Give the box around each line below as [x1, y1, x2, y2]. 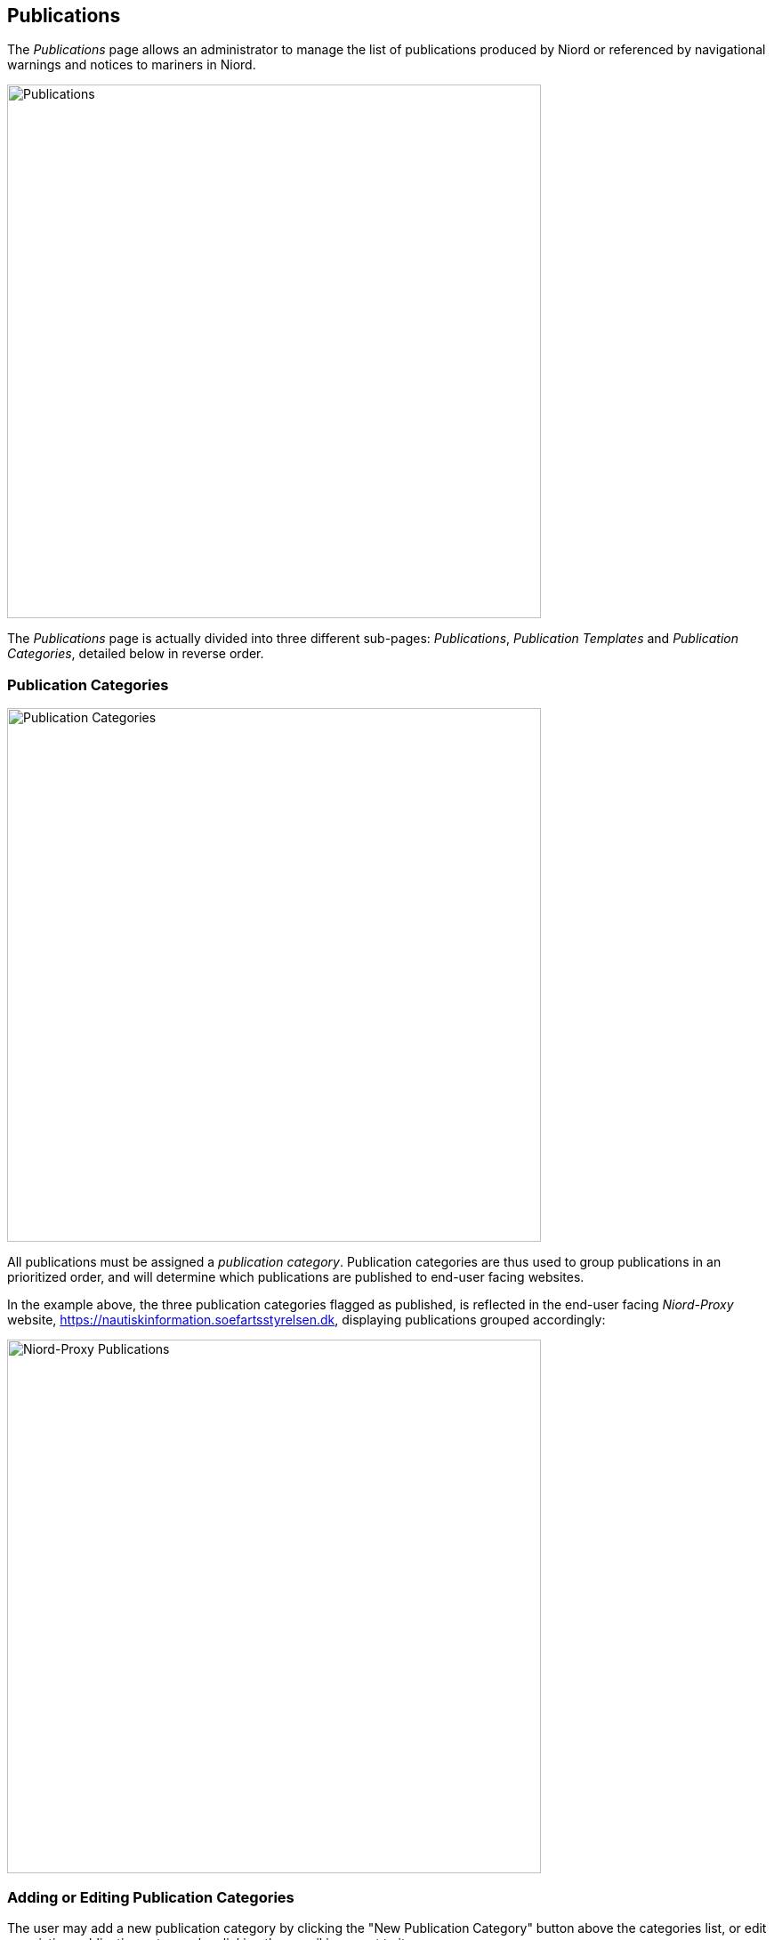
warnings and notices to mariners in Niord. [7, 57, 256, 73]
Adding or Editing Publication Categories [7, 1888, 294, 1906]
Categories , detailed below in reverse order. [7, 646, 264, 662]
